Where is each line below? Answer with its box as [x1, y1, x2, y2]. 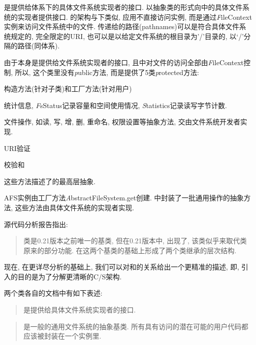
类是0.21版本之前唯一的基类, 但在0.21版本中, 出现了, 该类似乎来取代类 [23, 235, 247, 246]
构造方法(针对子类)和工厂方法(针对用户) [4, 83, 132, 94]
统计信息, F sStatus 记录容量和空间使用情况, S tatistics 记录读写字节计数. [4, 100, 227, 110]
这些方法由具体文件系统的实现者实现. [15, 202, 134, 212]
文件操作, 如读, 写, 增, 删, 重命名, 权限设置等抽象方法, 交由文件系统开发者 [4, 116, 240, 127]
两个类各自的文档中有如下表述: [4, 288, 102, 298]
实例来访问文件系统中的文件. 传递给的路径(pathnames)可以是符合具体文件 [4, 21, 239, 32]
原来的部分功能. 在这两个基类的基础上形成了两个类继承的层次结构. [23, 245, 237, 255]
